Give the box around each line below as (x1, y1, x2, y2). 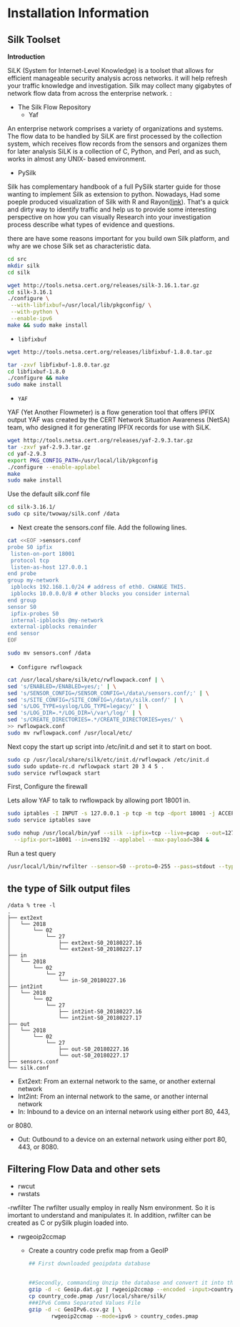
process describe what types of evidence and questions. (7, 220, 175, 229)
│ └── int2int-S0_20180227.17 (7, 1014, 142, 1021)
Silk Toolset (7, 34, 61, 46)
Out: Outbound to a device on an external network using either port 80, (17, 1135, 227, 1143)
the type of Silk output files (7, 883, 131, 895)
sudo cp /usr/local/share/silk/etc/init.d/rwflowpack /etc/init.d (7, 756, 209, 763)
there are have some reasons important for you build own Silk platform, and (7, 234, 230, 242)
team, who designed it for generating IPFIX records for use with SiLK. (7, 423, 211, 432)
